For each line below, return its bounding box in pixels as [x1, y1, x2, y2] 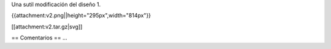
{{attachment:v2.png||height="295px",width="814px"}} [11, 12, 151, 19]
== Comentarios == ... [11, 34, 67, 42]
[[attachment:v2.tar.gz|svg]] [11, 23, 83, 30]
